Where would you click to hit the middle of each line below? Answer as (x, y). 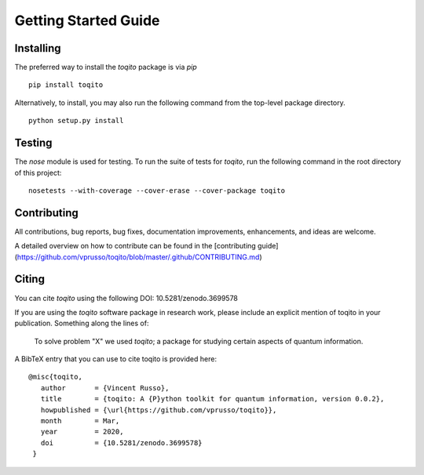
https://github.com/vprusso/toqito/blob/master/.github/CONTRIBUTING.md (138, 257)
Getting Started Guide (87, 20)
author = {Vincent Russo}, (105, 388)
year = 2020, (82, 432)
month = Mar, (80, 421)
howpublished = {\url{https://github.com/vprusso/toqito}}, (159, 410)
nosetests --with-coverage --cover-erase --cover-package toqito (157, 190)
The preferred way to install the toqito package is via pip (106, 67)
